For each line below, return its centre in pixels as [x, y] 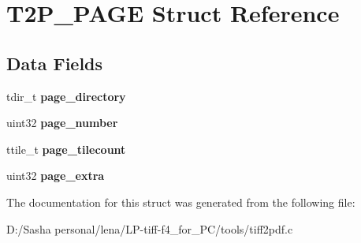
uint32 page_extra [56, 176]
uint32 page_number [62, 123]
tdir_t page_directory [66, 96]
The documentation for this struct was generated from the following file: [181, 202]
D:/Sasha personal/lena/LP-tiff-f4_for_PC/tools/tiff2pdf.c [150, 228]
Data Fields [55, 63]
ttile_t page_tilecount [66, 149]
